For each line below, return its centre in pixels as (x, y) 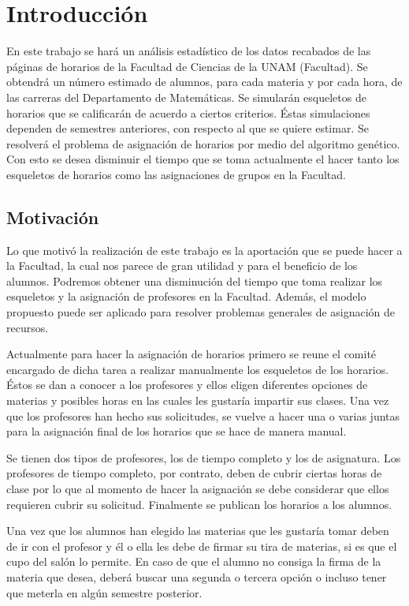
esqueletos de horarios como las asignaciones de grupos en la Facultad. (176, 174)
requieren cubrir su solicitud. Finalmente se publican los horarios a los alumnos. (199, 504)
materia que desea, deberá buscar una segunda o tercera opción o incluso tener (197, 576)
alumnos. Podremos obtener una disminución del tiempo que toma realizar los (195, 281)
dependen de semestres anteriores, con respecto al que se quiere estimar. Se (188, 128)
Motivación (53, 217)
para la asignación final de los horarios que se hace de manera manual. (177, 431)
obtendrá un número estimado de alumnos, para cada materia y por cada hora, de (204, 82)
